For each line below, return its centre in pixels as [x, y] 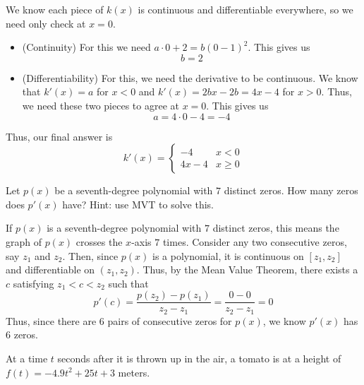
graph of [24, 241]
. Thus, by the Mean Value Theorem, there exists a [247, 269]
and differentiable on [50, 269]
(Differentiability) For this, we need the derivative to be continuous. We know [190, 77]
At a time [27, 359]
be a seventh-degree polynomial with [134, 190]
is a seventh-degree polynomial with [124, 228]
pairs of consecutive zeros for [170, 320]
